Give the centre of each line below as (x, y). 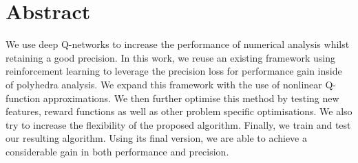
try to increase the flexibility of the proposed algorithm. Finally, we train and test (178, 124)
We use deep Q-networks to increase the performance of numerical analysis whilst (178, 44)
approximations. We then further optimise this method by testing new (191, 98)
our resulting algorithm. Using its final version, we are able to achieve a (156, 138)
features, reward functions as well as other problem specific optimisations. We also (179, 111)
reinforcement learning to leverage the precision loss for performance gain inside (174, 71)
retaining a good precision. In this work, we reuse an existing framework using (170, 57)
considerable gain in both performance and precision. (117, 151)
